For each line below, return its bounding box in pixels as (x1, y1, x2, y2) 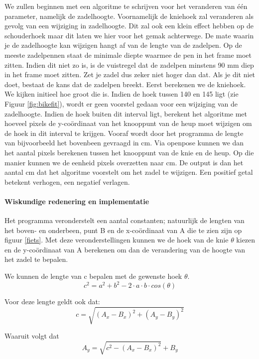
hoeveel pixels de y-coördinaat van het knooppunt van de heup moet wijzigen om (4, 118, 252, 128)
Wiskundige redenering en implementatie (4, 196, 149, 206)
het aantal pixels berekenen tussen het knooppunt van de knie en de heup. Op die (4, 147, 254, 157)
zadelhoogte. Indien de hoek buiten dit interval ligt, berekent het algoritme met (4, 108, 248, 119)
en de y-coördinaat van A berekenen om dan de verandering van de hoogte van (4, 244, 246, 254)
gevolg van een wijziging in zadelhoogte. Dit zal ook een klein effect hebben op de (4, 20, 254, 31)
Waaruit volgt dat (4, 331, 59, 341)
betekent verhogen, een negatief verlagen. (4, 176, 130, 187)
